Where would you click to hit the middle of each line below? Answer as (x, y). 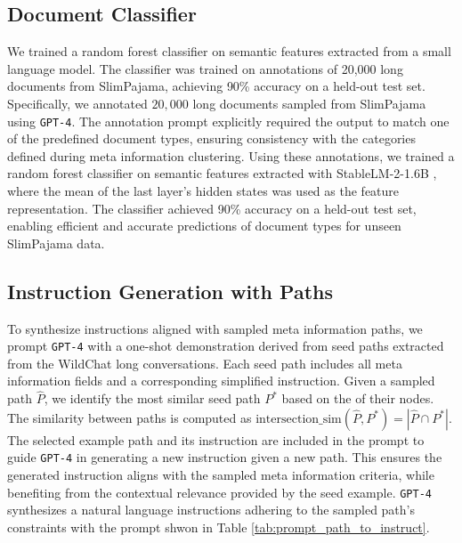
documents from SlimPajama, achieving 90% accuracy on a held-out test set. (216, 86)
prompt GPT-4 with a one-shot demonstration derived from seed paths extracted (226, 346)
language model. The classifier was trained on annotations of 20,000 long (205, 68)
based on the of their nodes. (358, 398)
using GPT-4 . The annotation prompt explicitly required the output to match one (228, 121)
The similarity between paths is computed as (130, 417)
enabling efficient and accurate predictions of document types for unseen (204, 226)
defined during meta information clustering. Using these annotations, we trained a (231, 155)
